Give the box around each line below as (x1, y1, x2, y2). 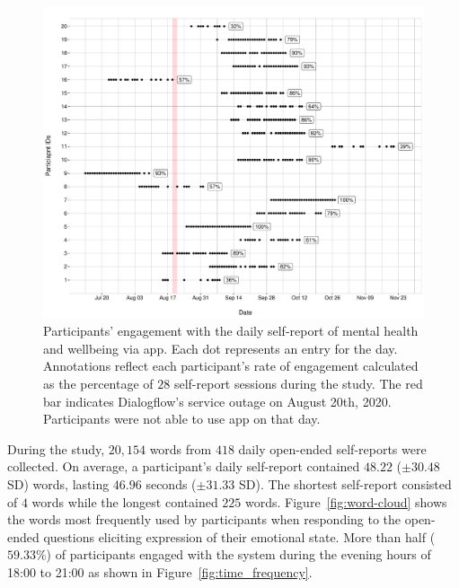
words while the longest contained (31, 492, 218, 511)
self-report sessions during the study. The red (173, 373, 423, 392)
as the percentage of (43, 373, 154, 392)
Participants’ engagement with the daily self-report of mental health (43, 321, 419, 340)
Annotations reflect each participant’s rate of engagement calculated (43, 356, 419, 375)
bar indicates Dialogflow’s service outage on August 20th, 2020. (43, 391, 392, 410)
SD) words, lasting (7, 474, 110, 493)
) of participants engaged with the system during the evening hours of (46, 545, 431, 564)
